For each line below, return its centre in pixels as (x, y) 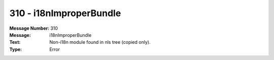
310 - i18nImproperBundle (65, 13)
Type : (16, 49)
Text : (15, 42)
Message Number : (29, 28)
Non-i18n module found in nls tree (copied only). (100, 42)
